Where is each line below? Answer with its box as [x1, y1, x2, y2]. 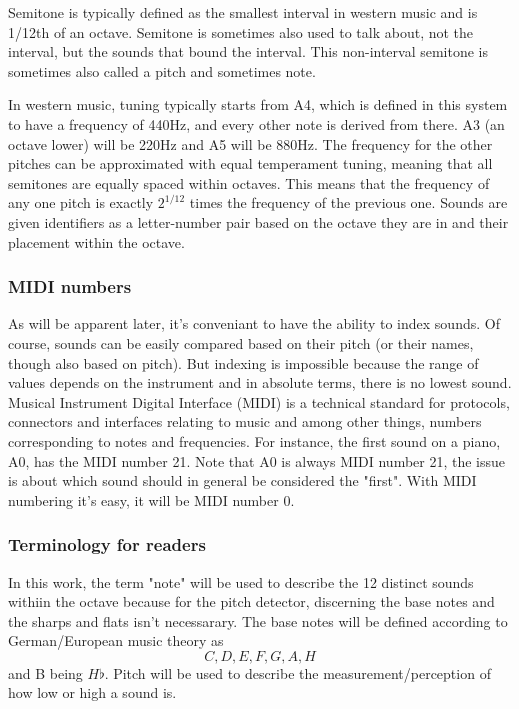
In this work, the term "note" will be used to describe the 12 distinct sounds [8, 571, 474, 592]
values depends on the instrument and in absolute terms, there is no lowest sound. [8, 372, 512, 393]
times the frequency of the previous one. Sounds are [189, 192, 508, 213]
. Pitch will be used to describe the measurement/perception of [104, 662, 491, 683]
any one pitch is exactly [8, 192, 154, 213]
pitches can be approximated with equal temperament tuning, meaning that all [8, 153, 493, 174]
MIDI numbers [8, 274, 132, 299]
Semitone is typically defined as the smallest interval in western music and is [8, 2, 478, 22]
